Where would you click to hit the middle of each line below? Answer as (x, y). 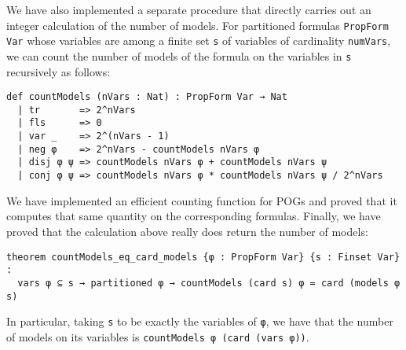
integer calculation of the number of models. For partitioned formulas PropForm (198, 25)
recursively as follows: (59, 71)
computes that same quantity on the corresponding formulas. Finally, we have (194, 216)
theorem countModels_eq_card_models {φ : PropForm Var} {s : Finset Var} (203, 257)
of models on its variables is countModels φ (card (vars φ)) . (158, 336)
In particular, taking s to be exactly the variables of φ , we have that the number (200, 321)
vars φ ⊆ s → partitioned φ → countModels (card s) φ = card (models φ (209, 283)
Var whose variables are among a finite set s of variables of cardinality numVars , (199, 41)
